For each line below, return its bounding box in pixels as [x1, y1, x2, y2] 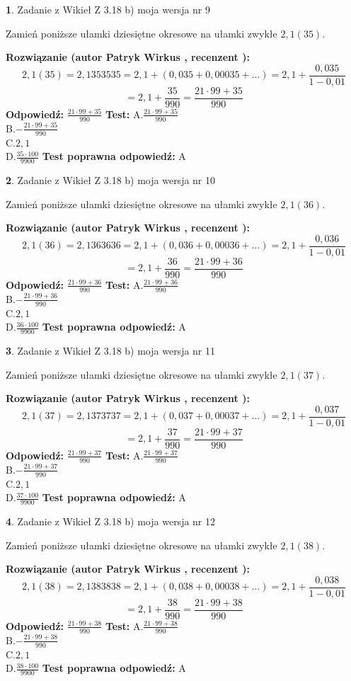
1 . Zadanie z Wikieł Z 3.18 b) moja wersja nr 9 [6, 2, 211, 16]
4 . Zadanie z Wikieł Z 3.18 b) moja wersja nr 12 [6, 513, 216, 528]
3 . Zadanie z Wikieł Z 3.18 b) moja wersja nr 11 [6, 343, 216, 357]
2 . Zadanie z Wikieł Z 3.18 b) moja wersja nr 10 [6, 172, 216, 187]
